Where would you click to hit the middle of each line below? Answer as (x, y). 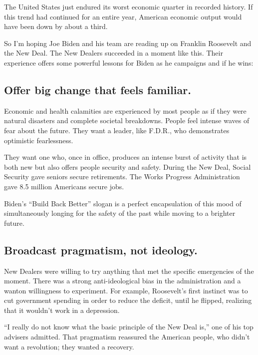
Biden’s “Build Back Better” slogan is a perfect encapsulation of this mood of (123, 203)
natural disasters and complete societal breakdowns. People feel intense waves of (127, 120)
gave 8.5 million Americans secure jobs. (64, 186)
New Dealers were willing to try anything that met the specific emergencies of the (129, 271)
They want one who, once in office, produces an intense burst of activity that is (126, 157)
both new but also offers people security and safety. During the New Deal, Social (128, 166)
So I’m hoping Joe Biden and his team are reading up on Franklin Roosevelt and (128, 43)
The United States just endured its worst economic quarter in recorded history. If (129, 7)
